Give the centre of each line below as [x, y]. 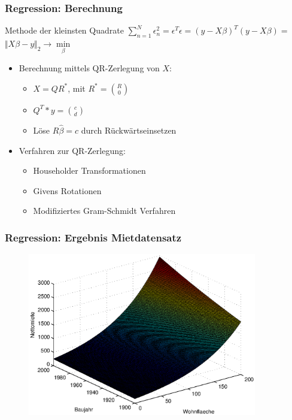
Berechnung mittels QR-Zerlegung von [89, 68]
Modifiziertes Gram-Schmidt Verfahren [104, 211]
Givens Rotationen [67, 190]
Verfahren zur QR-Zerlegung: [72, 150]
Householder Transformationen [89, 170]
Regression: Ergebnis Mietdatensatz [93, 237]
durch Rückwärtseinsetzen [129, 130]
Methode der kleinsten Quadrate [64, 30]
